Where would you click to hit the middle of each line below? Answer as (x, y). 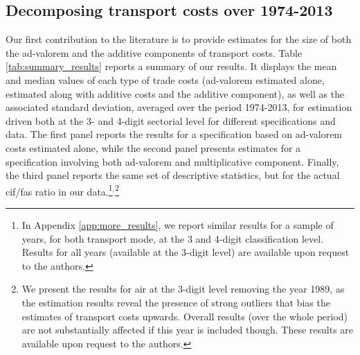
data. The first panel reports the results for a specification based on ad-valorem (174, 134)
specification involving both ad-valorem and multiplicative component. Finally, (172, 161)
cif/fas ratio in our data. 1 (59, 190)
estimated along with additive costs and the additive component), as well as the (175, 93)
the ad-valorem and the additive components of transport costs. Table (154, 52)
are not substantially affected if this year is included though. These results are (188, 330)
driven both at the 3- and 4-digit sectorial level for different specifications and (171, 120)
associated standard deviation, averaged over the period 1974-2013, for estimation (179, 107)
